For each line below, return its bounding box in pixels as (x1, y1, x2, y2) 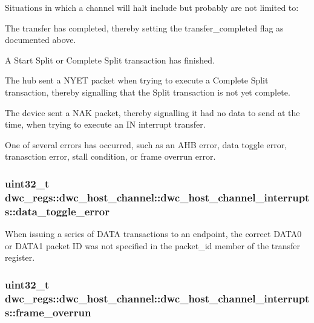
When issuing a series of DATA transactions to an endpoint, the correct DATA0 (5, 227, 302, 240)
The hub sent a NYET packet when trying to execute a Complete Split (5, 74, 269, 86)
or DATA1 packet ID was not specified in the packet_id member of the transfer (5, 239, 301, 252)
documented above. (5, 33, 76, 46)
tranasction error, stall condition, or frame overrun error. (5, 150, 216, 163)
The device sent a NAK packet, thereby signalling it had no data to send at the (5, 106, 300, 119)
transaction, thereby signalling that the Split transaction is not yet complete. (5, 85, 290, 98)
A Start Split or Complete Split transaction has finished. (5, 53, 215, 66)
